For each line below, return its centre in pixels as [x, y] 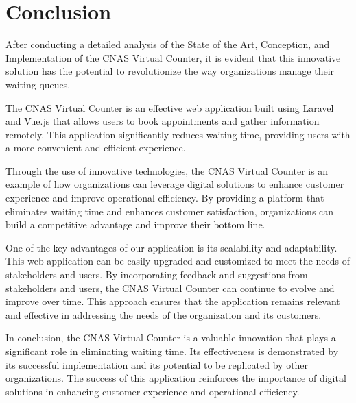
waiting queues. [38, 84]
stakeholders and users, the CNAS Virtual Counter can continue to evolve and [170, 288]
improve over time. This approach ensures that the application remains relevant [173, 301]
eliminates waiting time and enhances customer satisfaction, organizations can [170, 211]
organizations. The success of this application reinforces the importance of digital [176, 378]
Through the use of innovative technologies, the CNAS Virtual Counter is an [167, 170]
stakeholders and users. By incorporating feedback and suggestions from [157, 274]
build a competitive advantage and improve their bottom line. [135, 224]
